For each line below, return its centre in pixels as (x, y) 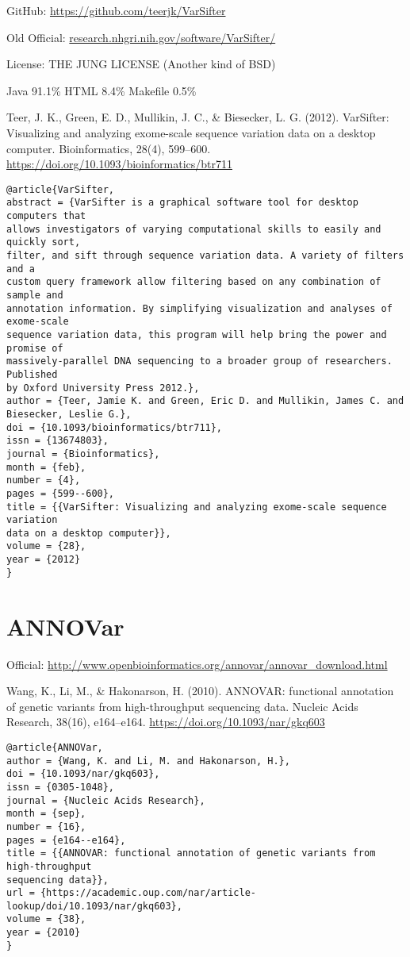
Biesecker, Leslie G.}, (69, 414)
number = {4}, (44, 480)
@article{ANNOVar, (55, 747)
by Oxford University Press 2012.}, (103, 388)
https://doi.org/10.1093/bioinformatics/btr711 (119, 164)
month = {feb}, (46, 467)
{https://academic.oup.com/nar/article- (148, 893)
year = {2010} (44, 933)
